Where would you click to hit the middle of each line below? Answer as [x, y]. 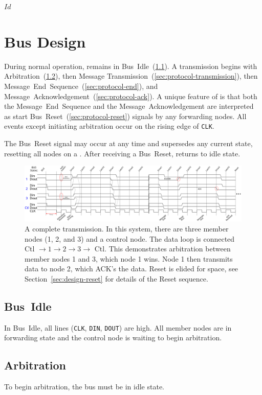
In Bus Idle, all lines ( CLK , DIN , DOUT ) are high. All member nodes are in [118, 327]
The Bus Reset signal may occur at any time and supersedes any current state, [128, 143]
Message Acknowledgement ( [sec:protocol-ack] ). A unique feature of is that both [131, 96]
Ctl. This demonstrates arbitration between [162, 249]
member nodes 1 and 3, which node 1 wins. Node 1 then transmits [129, 258]
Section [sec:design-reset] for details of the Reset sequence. [116, 278]
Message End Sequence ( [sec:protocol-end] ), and [81, 86]
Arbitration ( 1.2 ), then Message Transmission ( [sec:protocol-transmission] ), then [131, 76]
